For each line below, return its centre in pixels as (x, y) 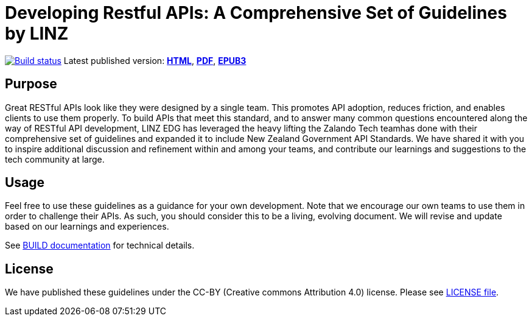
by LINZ (37, 34)
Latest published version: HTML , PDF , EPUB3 (155, 60)
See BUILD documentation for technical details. (100, 245)
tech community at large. (55, 159)
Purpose (31, 84)
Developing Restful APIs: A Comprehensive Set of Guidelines (256, 13)
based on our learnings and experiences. (87, 227)
